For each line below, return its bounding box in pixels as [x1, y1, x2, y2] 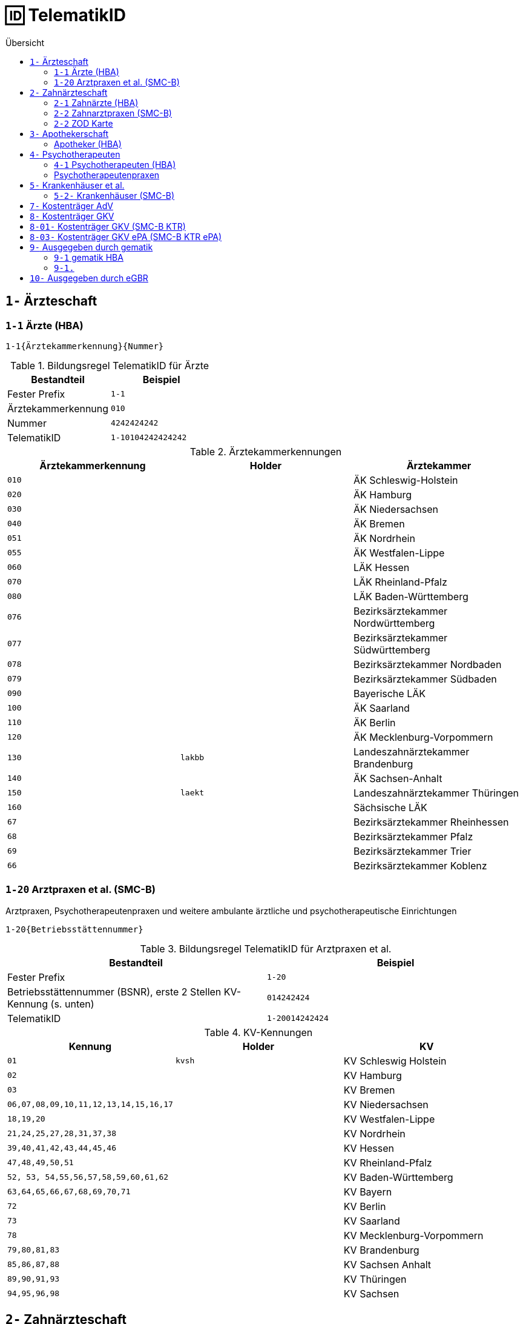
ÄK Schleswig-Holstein [353, 473, 458, 486]
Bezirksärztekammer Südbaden [353, 672, 497, 685]
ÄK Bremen [353, 517, 405, 530]
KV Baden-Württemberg [343, 1171, 453, 1183]
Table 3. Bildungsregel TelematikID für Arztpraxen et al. [140, 942, 392, 955]
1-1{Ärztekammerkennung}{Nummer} [5, 341, 164, 351]
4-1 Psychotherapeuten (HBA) [54, 159, 176, 170]
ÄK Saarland [353, 701, 410, 714]
